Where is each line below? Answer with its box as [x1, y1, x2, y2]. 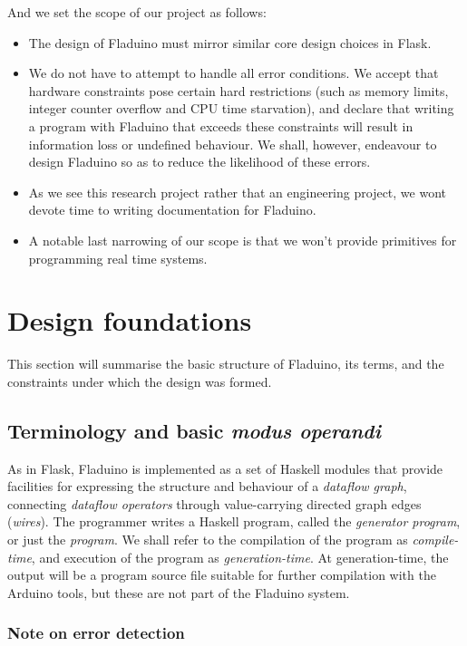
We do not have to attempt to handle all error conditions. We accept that [28, 63, 439, 82]
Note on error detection [7, 622, 185, 644]
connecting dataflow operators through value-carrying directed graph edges [7, 494, 422, 513]
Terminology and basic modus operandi [7, 416, 381, 444]
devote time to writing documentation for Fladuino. [28, 200, 316, 219]
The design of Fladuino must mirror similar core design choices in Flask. [28, 33, 432, 52]
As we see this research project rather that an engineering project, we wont [28, 182, 446, 201]
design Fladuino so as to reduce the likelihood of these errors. [28, 152, 371, 171]
